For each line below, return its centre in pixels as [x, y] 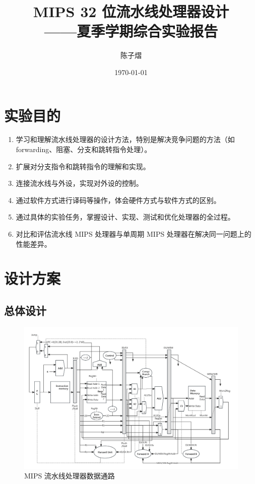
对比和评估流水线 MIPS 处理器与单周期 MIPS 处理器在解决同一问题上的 [134, 234]
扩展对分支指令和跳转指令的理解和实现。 [83, 166]
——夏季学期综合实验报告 [131, 31]
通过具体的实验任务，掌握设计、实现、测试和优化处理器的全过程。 [125, 217]
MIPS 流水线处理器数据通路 [70, 476]
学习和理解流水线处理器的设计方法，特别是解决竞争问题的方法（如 [125, 139]
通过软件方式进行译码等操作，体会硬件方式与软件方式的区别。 [118, 200]
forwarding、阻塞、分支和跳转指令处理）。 [84, 149]
